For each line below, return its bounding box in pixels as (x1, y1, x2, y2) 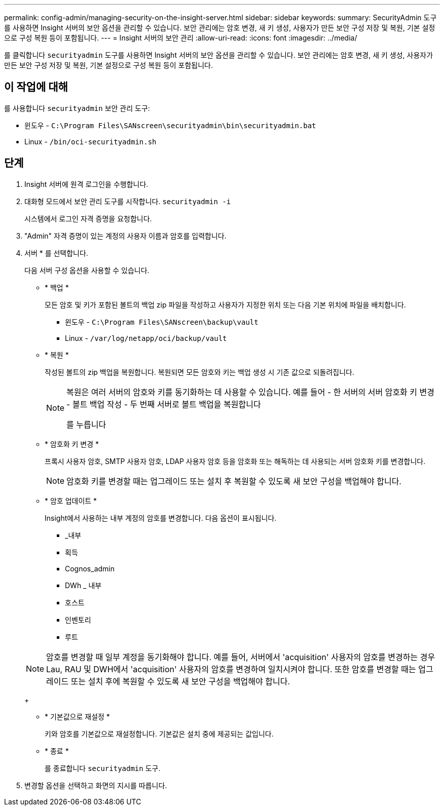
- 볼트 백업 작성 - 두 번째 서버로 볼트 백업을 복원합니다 (66, 399, 261, 409)
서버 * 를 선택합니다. (24, 248, 88, 257)
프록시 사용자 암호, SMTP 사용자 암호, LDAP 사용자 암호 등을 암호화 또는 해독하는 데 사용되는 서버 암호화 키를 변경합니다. (45, 456, 426, 466)
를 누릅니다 (66, 419, 106, 430)
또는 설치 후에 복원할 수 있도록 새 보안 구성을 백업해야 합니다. (70, 676, 290, 686)
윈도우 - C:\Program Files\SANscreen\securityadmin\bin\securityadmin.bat (24, 121, 316, 130)
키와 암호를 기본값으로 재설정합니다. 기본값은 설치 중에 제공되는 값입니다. (45, 729, 274, 738)
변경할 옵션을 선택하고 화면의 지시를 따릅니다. (24, 781, 167, 790)
